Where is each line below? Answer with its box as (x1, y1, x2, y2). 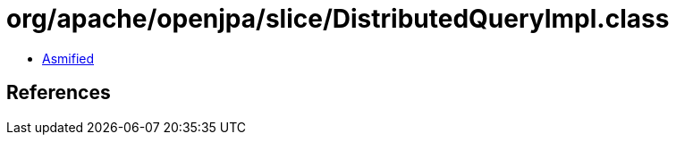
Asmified (42, 50, 95, 66)
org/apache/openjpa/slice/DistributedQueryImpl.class (6, 4, 670, 34)
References (6, 81, 111, 104)
